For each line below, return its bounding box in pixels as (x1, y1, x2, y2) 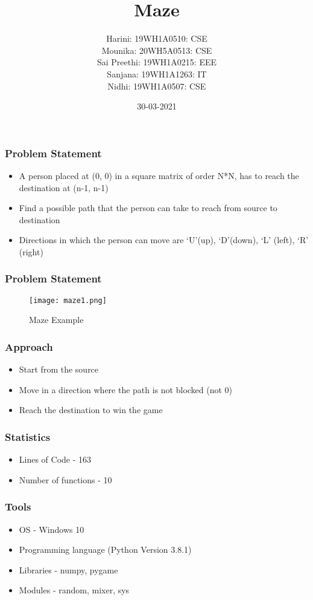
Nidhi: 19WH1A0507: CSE (107, 79, 206, 92)
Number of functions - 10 (19, 473, 112, 486)
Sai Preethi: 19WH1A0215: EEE (96, 56, 217, 68)
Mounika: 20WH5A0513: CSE (101, 44, 212, 56)
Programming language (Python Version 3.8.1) (19, 543, 192, 556)
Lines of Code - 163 (19, 453, 92, 466)
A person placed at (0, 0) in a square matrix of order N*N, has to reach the (19, 169, 299, 181)
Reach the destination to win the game (19, 403, 163, 416)
